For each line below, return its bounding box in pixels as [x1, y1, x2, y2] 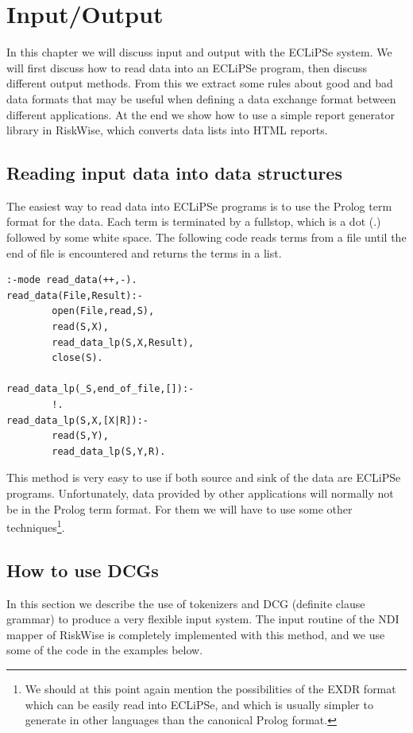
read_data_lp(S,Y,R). [52, 445, 166, 457]
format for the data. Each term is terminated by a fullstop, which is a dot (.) [6, 213, 381, 230]
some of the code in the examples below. [6, 642, 203, 658]
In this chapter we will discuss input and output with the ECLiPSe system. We [6, 44, 392, 60]
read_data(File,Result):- [6, 289, 143, 301]
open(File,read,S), [52, 305, 155, 317]
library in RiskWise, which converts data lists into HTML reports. [6, 122, 328, 138]
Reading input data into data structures [6, 161, 342, 185]
